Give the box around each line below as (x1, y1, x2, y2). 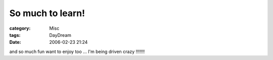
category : (9, 25, 31, 31)
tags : (9, 32, 21, 38)
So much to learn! (9, 8, 85, 19)
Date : (9, 39, 21, 45)
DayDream (49, 32, 72, 38)
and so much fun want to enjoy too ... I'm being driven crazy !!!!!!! (9, 48, 145, 54)
